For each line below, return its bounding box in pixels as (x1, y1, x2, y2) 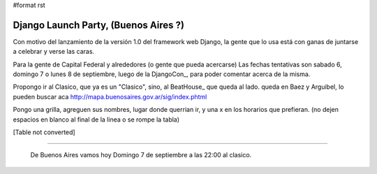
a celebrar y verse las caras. (13, 48, 94, 56)
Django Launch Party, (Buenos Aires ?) (13, 19, 185, 31)
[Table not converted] (13, 128, 76, 136)
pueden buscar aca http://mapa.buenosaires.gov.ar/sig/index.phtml (13, 92, 207, 101)
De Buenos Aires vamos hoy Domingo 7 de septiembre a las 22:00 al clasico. (30, 151, 252, 159)
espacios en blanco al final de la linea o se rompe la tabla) (13, 115, 180, 124)
